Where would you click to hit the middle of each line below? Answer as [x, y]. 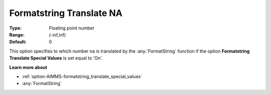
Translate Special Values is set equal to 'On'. [56, 58]
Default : [18, 42]
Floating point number [72, 28]
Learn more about [28, 67]
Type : [16, 28]
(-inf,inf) [57, 34]
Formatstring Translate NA [66, 13]
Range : [17, 34]
